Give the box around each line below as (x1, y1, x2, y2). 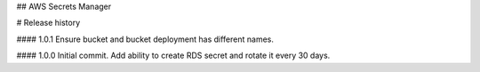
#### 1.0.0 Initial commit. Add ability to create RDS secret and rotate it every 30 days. (16, 50, 331, 61)
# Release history (16, 18, 81, 28)
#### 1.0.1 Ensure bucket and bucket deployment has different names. (16, 34, 275, 44)
